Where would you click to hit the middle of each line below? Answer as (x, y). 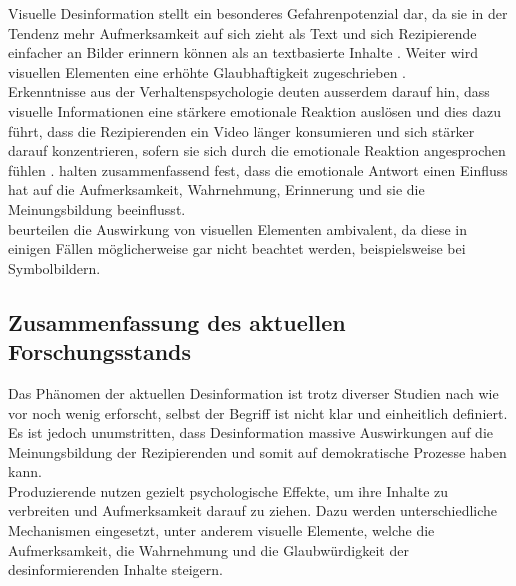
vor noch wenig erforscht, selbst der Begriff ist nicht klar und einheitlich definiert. (258, 412)
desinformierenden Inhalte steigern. (115, 569)
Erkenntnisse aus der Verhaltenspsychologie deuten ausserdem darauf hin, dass (249, 91)
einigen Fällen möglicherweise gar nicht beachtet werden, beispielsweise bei (237, 248)
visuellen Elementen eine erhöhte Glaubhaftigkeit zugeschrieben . (207, 71)
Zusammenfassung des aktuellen (177, 321)
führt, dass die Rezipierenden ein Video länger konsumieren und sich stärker (241, 130)
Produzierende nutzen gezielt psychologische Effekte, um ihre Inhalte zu (228, 490)
